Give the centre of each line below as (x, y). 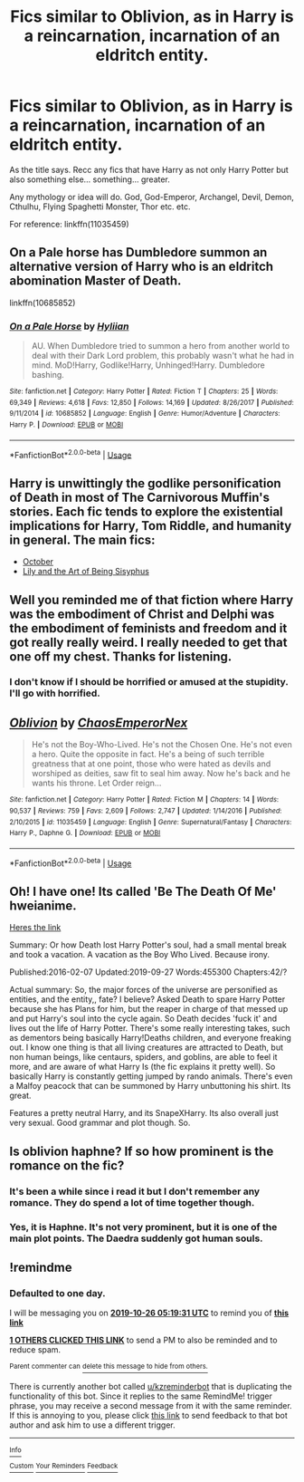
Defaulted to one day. (57, 1293)
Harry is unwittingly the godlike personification (146, 483)
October (38, 562)
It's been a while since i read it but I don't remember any (135, 1191)
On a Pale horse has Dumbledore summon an (138, 252)
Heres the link (35, 928)
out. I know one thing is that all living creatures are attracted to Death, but (146, 1047)
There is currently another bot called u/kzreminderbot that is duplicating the (151, 1386)
